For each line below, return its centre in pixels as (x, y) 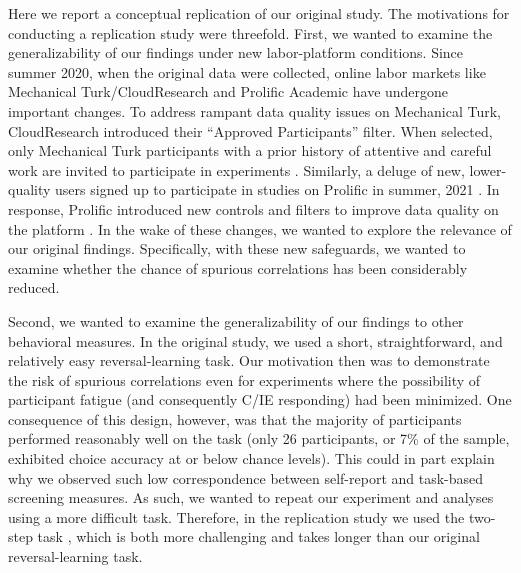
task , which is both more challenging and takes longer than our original (258, 536)
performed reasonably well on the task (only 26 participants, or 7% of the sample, (259, 438)
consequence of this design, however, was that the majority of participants (235, 418)
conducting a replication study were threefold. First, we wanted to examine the (250, 32)
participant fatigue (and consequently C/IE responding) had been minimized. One (260, 399)
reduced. (34, 287)
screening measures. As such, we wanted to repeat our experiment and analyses (251, 497)
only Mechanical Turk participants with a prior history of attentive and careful (250, 150)
